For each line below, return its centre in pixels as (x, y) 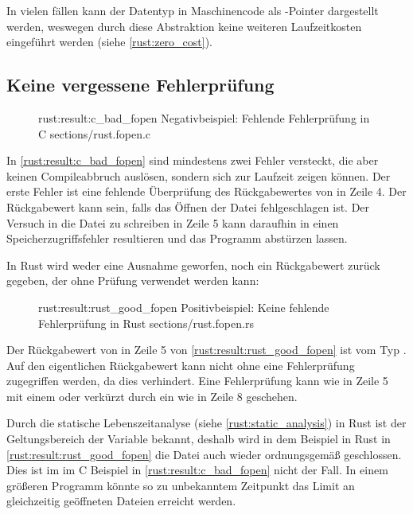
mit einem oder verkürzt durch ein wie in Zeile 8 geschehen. (152, 396)
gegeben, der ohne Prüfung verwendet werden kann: (133, 280)
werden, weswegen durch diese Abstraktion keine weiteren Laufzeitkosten (184, 26)
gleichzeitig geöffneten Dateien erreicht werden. (121, 501)
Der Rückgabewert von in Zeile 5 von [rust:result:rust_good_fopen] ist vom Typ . (206, 350)
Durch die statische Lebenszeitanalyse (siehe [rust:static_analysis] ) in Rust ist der (206, 423)
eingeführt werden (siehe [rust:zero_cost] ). (110, 42)
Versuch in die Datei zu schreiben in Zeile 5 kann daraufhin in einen (173, 222)
